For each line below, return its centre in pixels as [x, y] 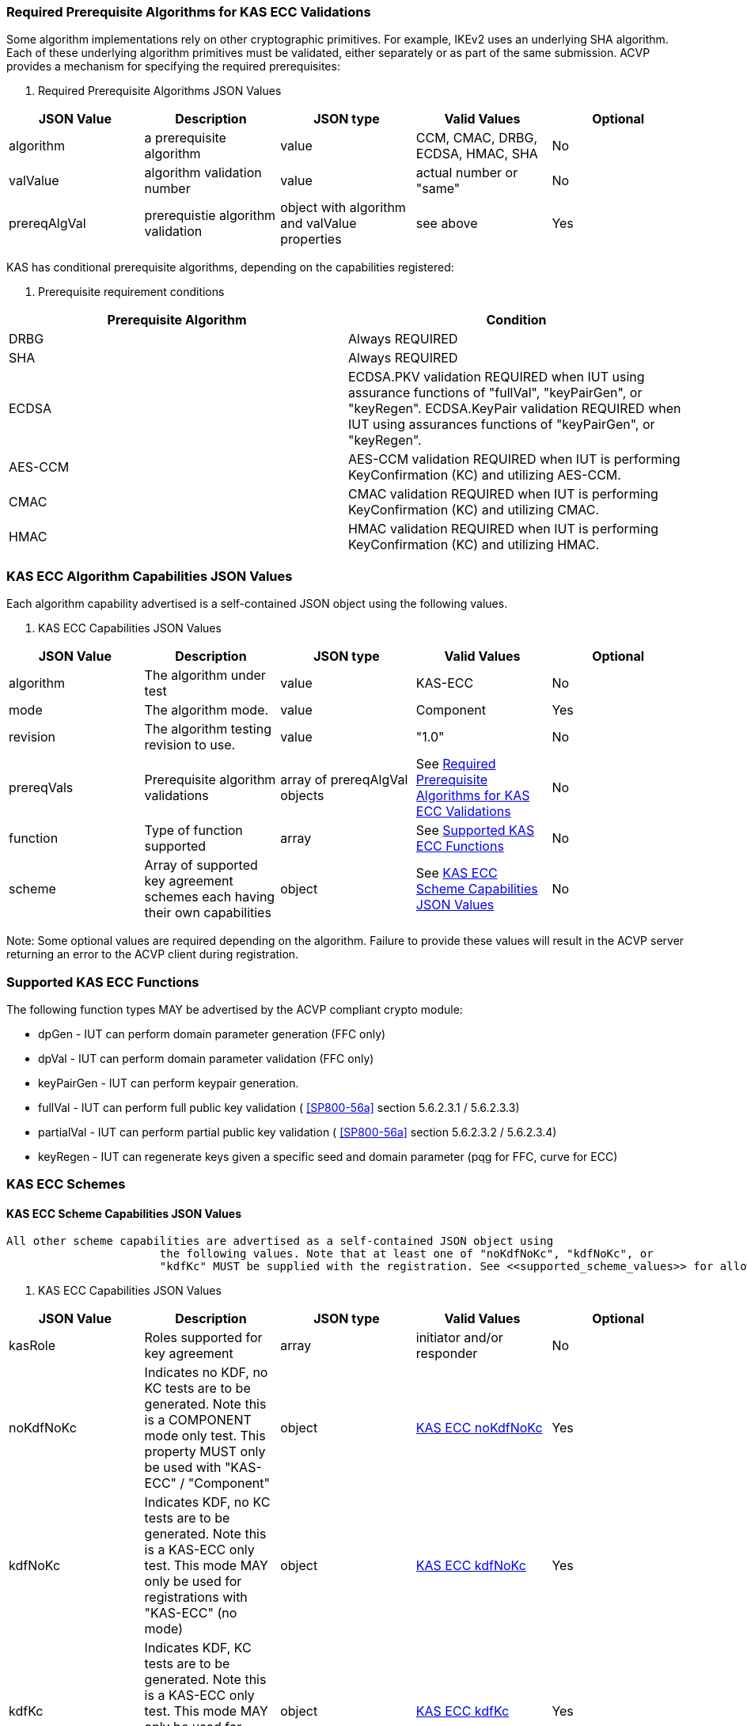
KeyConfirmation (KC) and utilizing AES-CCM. [485, 475]
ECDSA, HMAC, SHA [477, 154]
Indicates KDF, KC [198, 1648]
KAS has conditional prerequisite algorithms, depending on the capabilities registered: [230, 267]
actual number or [467, 173]
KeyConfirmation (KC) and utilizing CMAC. [474, 510]
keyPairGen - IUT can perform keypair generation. [169, 1083]
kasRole [32, 1346]
